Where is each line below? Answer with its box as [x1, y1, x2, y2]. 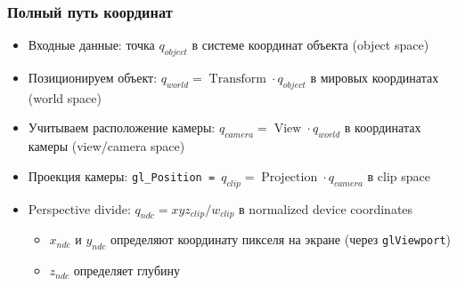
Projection [261, 171, 318, 184]
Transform [208, 73, 266, 86]
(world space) [28, 88, 102, 107]
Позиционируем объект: [28, 68, 158, 87]
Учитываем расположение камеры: [28, 118, 216, 137]
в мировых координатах [310, 68, 439, 87]
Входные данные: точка [28, 36, 155, 54]
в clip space [367, 166, 431, 185]
